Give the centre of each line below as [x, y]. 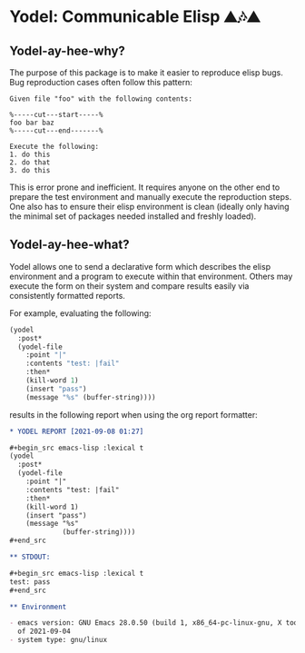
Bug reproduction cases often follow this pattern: [101, 82]
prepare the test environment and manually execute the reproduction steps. [151, 197]
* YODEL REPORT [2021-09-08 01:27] [77, 431]
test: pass [30, 582]
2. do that [30, 163]
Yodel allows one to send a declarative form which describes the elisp [140, 266]
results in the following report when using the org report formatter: [134, 414]
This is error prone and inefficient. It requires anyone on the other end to [145, 187]
